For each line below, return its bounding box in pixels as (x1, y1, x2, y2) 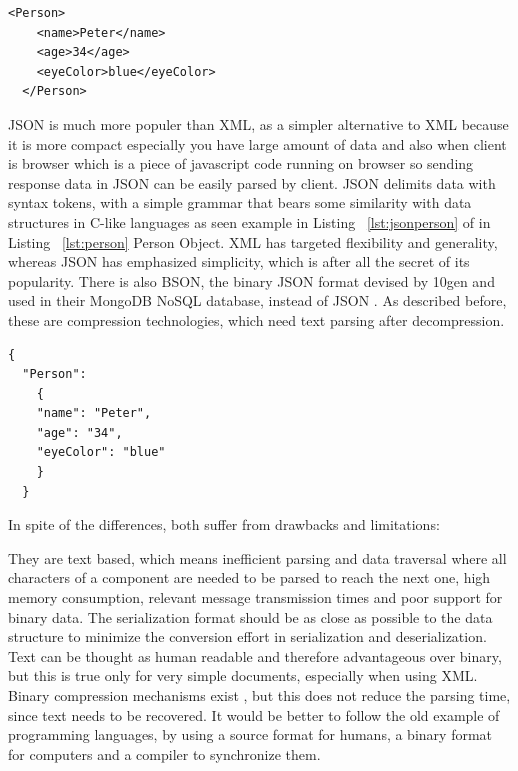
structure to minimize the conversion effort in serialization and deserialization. (8, 626, 487, 647)
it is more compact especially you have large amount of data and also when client (8, 133, 507, 154)
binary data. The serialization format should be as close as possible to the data (8, 606, 493, 627)
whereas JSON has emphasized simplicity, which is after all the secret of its (8, 251, 470, 272)
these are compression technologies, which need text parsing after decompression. (8, 309, 505, 330)
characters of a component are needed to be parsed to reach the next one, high (8, 567, 491, 588)
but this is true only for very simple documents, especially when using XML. (8, 665, 478, 686)
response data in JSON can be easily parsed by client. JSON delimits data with (8, 172, 496, 193)
